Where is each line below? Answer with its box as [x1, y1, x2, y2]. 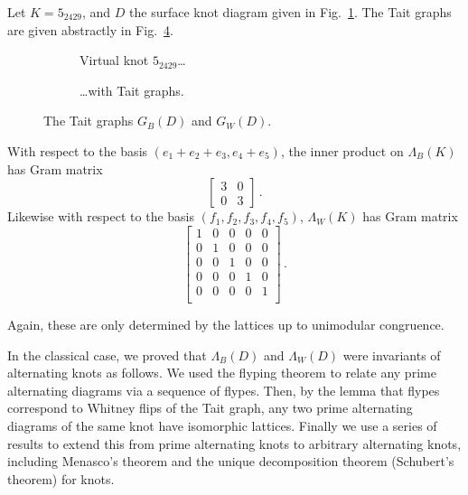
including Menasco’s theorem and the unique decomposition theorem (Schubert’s [7, 452, 454, 471]
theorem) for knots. [7, 469, 115, 488]
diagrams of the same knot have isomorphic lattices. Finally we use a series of [7, 416, 437, 434]
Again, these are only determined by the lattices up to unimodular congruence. [7, 314, 445, 333]
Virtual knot [80, 51, 149, 70]
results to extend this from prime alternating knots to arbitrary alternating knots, [7, 434, 462, 453]
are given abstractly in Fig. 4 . [7, 20, 173, 39]
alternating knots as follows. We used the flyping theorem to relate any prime [7, 363, 436, 382]
